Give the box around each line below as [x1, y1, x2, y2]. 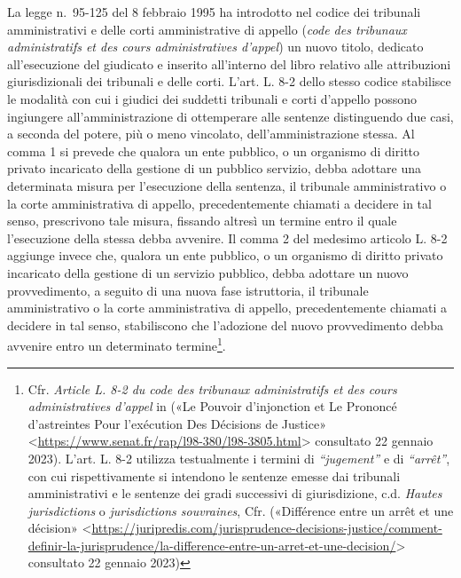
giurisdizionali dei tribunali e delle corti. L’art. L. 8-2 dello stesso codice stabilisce [7, 72, 451, 91]
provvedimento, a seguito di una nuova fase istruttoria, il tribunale [7, 281, 369, 299]
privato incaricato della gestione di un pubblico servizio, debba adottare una [7, 159, 422, 178]
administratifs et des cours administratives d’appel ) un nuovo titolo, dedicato [7, 37, 424, 56]
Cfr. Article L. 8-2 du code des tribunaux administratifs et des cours [27, 379, 397, 398]
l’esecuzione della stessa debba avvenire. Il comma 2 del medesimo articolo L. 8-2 [7, 228, 448, 247]
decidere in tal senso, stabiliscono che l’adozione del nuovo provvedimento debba [7, 315, 443, 334]
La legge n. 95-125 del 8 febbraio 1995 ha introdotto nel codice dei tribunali [7, 3, 421, 20]
